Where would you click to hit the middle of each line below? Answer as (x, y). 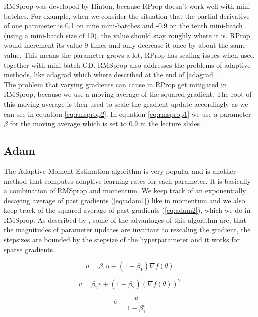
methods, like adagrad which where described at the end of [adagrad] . (111, 75)
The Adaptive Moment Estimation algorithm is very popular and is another (120, 171)
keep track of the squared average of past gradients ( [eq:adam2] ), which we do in (127, 210)
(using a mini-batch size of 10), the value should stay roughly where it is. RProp (127, 35)
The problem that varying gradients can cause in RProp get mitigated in (115, 84)
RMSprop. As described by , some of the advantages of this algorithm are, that (125, 220)
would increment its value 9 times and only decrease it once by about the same (125, 45)
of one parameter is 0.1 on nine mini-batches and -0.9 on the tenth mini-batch (123, 26)
